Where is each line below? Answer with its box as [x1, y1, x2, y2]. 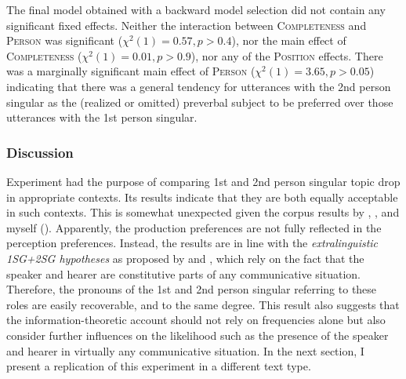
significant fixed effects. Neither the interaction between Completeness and [6, 16, 367, 33]
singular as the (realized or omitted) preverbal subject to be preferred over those [6, 93, 393, 110]
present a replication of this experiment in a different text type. [6, 358, 311, 374]
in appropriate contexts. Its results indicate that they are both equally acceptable [6, 188, 398, 205]
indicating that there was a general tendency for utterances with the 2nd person [6, 78, 391, 94]
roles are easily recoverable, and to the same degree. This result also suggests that [6, 296, 400, 312]
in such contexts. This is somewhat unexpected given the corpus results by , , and [6, 204, 400, 220]
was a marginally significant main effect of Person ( [6, 63, 256, 79]
